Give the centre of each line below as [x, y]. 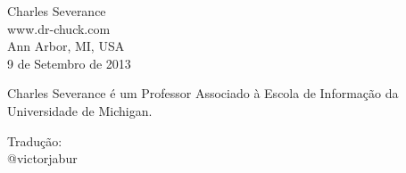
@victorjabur [42, 158]
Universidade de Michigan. [80, 110]
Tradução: [35, 140]
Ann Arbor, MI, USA [66, 46]
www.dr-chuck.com [59, 28]
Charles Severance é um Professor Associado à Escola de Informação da [203, 93]
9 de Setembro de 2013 [69, 63]
